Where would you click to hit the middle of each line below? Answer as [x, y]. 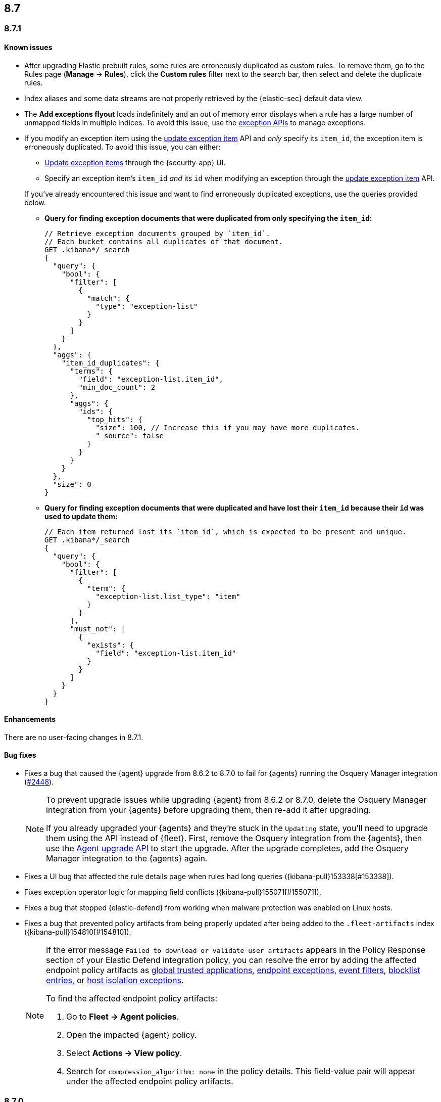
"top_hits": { [115, 419]
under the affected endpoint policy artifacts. [150, 1082]
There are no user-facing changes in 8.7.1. [74, 737]
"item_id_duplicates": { [110, 363]
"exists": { [111, 645]
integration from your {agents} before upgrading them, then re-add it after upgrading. [209, 810]
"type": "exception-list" [147, 306]
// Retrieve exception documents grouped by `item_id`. [157, 233]
